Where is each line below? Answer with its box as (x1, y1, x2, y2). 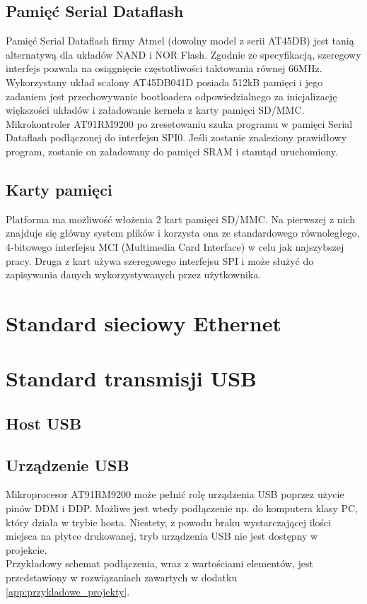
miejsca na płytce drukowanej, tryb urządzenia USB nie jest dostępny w (6, 528, 318, 543)
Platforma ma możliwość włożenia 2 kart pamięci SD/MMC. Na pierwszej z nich (6, 211, 356, 226)
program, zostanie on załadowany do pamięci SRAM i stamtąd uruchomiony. (6, 143, 338, 158)
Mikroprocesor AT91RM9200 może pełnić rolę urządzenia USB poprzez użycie (6, 487, 344, 502)
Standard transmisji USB (6, 364, 257, 393)
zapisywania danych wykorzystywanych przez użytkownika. (6, 267, 262, 282)
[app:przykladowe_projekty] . (6, 584, 130, 598)
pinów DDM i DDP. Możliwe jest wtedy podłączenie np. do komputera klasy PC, (6, 501, 359, 516)
